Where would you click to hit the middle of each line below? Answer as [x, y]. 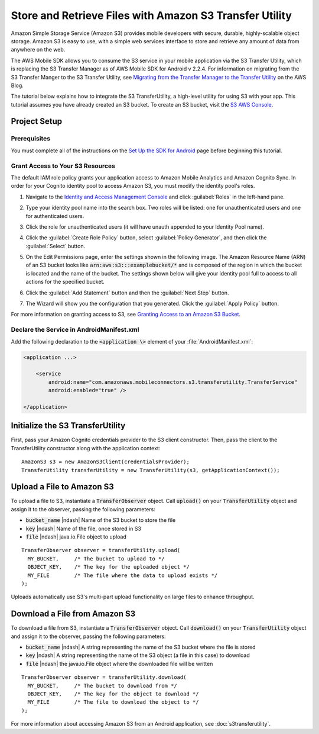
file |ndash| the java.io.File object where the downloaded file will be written [119, 664]
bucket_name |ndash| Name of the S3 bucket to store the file [101, 520]
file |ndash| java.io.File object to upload [76, 537]
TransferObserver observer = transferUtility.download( [104, 677]
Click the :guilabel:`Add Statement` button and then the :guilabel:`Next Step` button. [127, 293]
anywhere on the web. [38, 50]
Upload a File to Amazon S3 [63, 487]
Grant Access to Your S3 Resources [63, 166]
